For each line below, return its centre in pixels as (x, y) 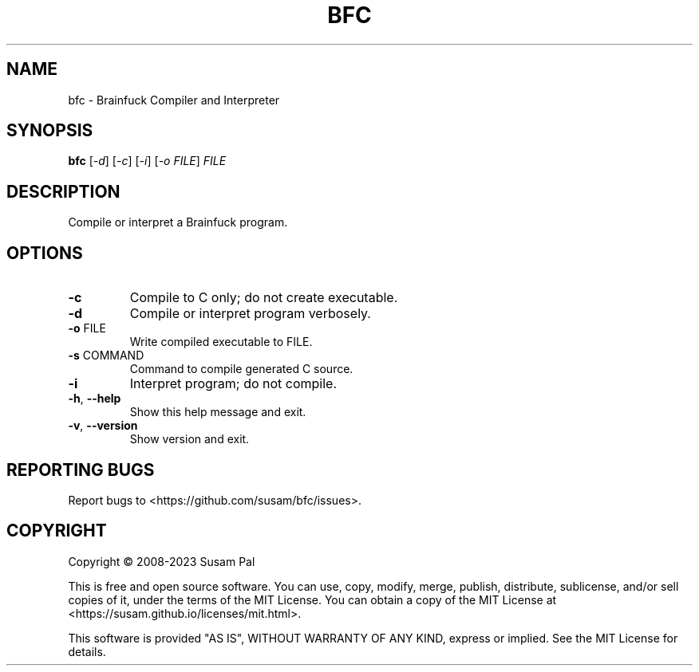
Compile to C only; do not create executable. (264, 298)
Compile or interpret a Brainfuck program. (178, 222)
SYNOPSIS (50, 131)
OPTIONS (45, 253)
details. (87, 651)
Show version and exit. (190, 439)
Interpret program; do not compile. (233, 384)
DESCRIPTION (63, 191)
